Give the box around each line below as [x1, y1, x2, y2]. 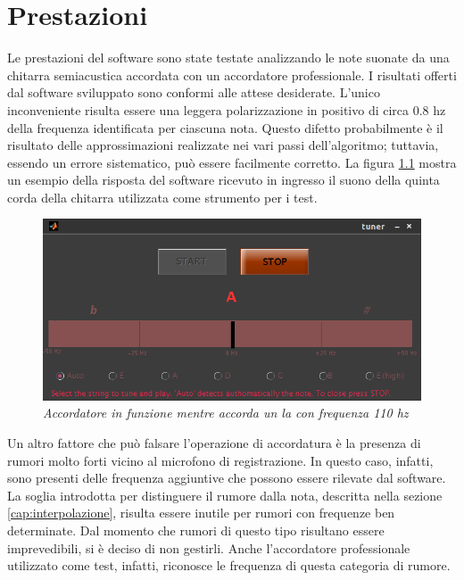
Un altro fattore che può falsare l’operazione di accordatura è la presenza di [7, 433, 421, 452]
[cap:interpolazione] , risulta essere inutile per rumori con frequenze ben [7, 503, 395, 522]
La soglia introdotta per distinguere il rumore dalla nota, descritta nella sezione [7, 485, 443, 504]
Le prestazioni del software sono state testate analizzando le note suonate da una [7, 48, 450, 67]
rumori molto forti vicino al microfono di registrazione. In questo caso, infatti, [7, 451, 434, 469]
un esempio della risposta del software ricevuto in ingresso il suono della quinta [7, 170, 440, 189]
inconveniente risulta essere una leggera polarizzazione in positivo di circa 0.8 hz [7, 100, 446, 119]
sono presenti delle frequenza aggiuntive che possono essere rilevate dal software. [7, 468, 446, 487]
